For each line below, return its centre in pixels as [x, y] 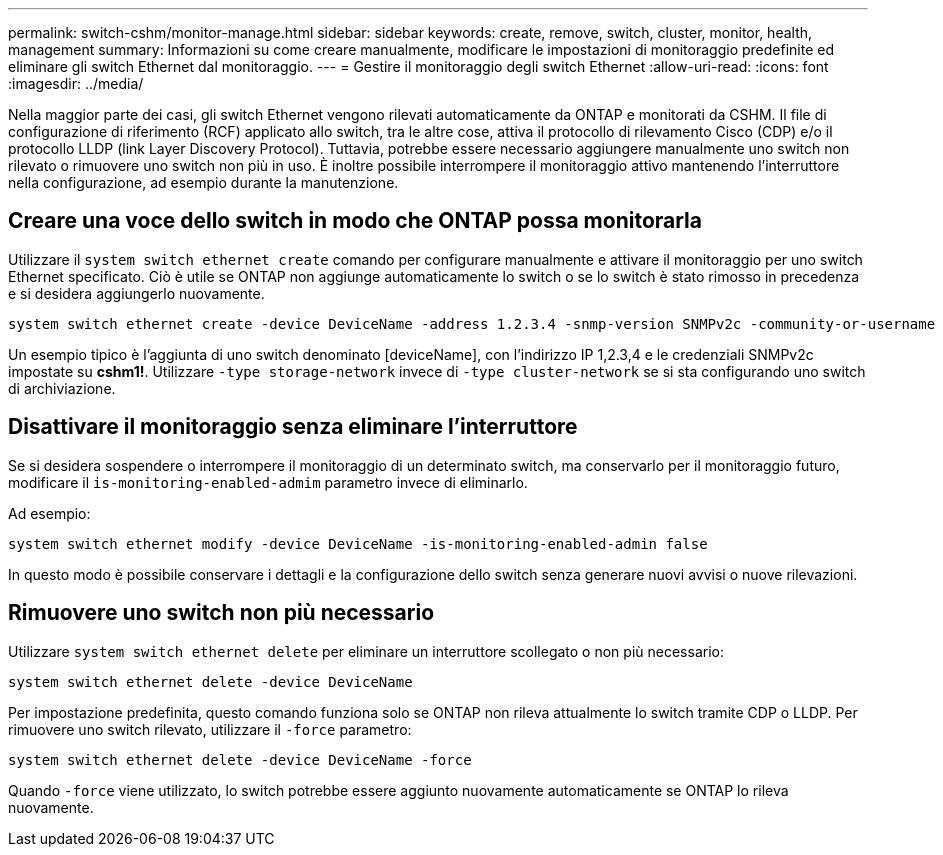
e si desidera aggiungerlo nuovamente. [136, 293]
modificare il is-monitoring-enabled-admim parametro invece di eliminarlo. [268, 482]
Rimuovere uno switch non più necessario [221, 613]
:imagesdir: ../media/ [76, 83]
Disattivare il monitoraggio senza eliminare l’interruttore [293, 427]
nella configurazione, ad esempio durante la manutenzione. [203, 182]
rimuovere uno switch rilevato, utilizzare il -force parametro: [210, 729]
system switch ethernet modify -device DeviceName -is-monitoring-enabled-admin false [358, 543]
